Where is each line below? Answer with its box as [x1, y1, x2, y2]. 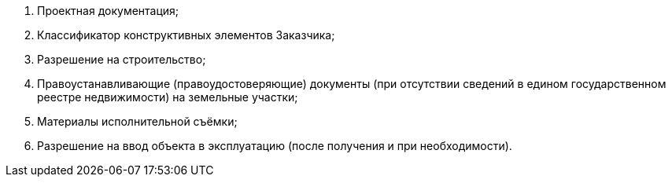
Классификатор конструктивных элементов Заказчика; [37, 28, 335, 42]
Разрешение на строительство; [37, 53, 206, 66]
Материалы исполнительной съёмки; [37, 115, 238, 128]
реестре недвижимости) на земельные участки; [37, 90, 298, 104]
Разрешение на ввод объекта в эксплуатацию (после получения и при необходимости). [37, 139, 512, 152]
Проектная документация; [37, 4, 179, 17]
